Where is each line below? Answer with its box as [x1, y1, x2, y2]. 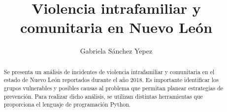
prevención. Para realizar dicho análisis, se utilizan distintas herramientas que [3, 92, 203, 100]
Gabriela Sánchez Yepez [80, 46, 153, 56]
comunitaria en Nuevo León [20, 17, 213, 37]
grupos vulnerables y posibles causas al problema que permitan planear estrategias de [3, 84, 224, 92]
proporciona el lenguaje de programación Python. [3, 100, 131, 109]
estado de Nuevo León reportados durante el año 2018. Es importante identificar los [3, 76, 219, 84]
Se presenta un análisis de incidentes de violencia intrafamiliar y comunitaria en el [3, 67, 215, 76]
